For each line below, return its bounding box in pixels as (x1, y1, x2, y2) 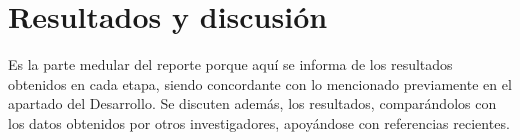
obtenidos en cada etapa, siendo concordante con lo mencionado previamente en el (8, 73, 512, 94)
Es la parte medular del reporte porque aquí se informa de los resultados (8, 54, 453, 75)
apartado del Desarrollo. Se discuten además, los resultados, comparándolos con (8, 93, 497, 114)
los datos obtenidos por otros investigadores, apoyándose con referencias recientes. (8, 112, 510, 133)
